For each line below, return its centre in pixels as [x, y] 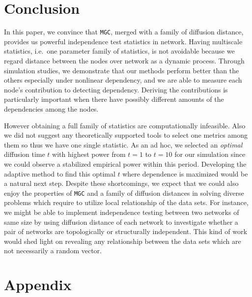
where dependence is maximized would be [185, 173]
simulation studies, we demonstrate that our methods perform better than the [122, 70]
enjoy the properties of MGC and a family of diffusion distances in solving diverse [124, 193]
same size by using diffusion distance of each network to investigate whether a [121, 222]
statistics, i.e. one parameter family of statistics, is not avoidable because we [119, 51]
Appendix [38, 284]
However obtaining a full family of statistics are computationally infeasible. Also [125, 125]
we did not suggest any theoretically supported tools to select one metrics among [126, 135]
